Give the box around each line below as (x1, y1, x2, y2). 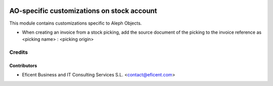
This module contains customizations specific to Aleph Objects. (9, 20, 142, 26)
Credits (9, 49, 28, 56)
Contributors (9, 62, 37, 68)
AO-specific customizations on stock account (9, 7, 157, 15)
